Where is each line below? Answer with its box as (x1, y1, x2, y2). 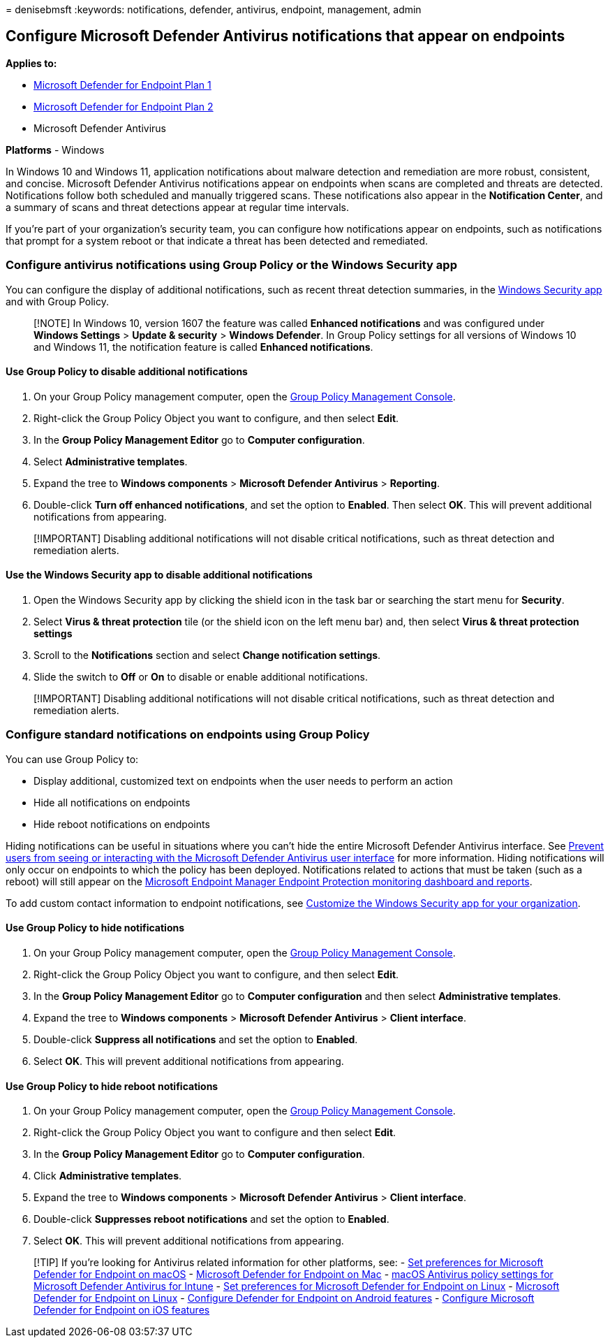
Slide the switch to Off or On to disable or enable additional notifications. (34, 671, 368, 683)
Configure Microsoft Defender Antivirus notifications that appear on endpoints (6, 27, 565, 45)
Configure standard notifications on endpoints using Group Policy (6, 727, 370, 742)
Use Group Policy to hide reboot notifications (6, 1080, 218, 1092)
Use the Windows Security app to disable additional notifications (6, 569, 313, 581)
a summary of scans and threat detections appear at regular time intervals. (6, 201, 350, 213)
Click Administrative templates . (34, 1170, 182, 1182)
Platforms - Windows (6, 143, 105, 156)
